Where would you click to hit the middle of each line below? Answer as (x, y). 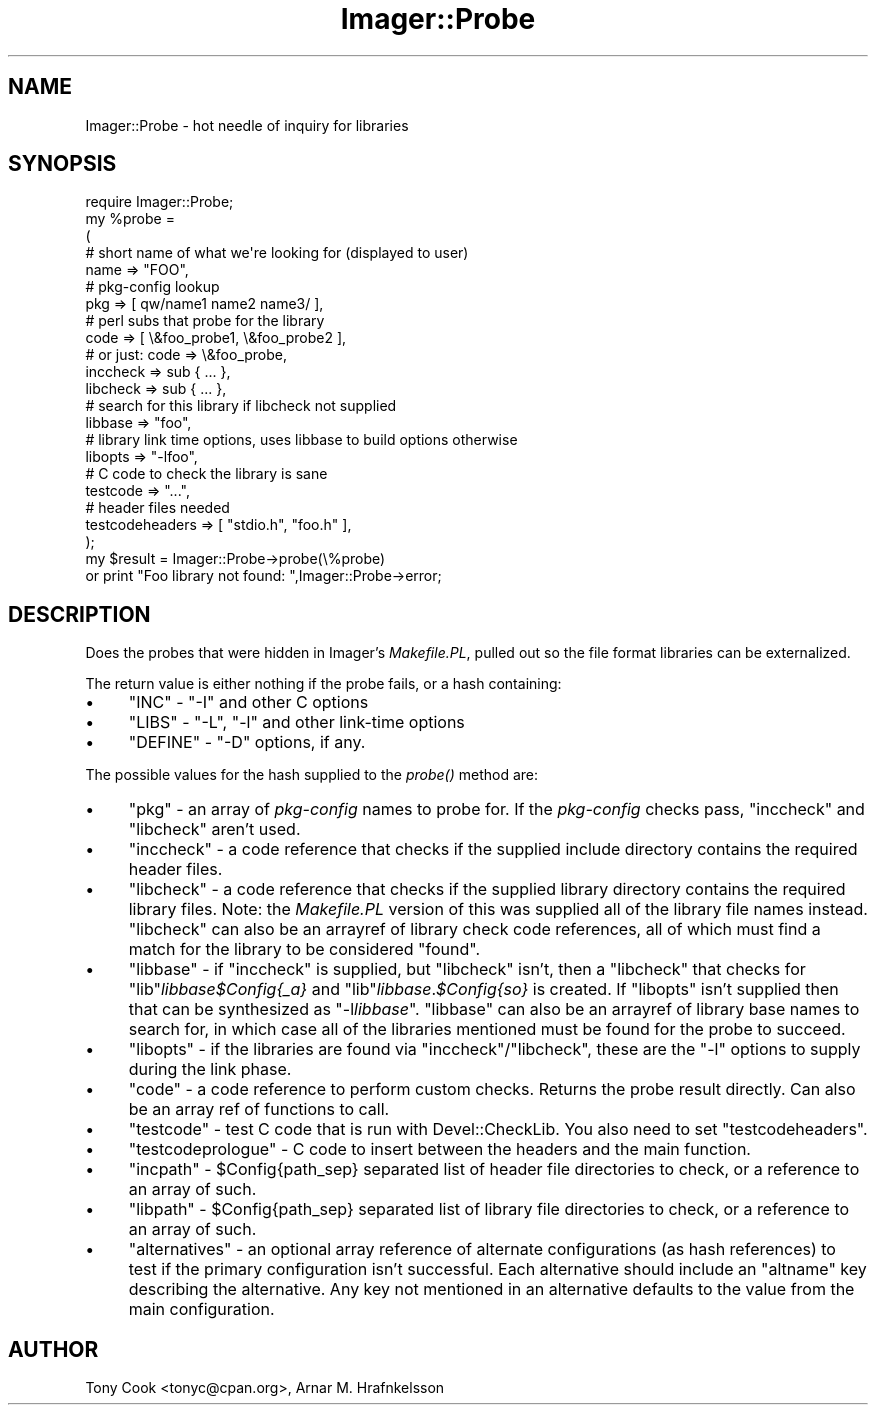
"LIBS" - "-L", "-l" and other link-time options (296, 722)
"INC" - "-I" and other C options (248, 702)
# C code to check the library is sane (206, 474)
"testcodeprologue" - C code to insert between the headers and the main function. (439, 1149)
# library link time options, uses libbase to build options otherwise (301, 440)
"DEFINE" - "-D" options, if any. (247, 742)
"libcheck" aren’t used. (214, 829)
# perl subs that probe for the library (205, 321)
